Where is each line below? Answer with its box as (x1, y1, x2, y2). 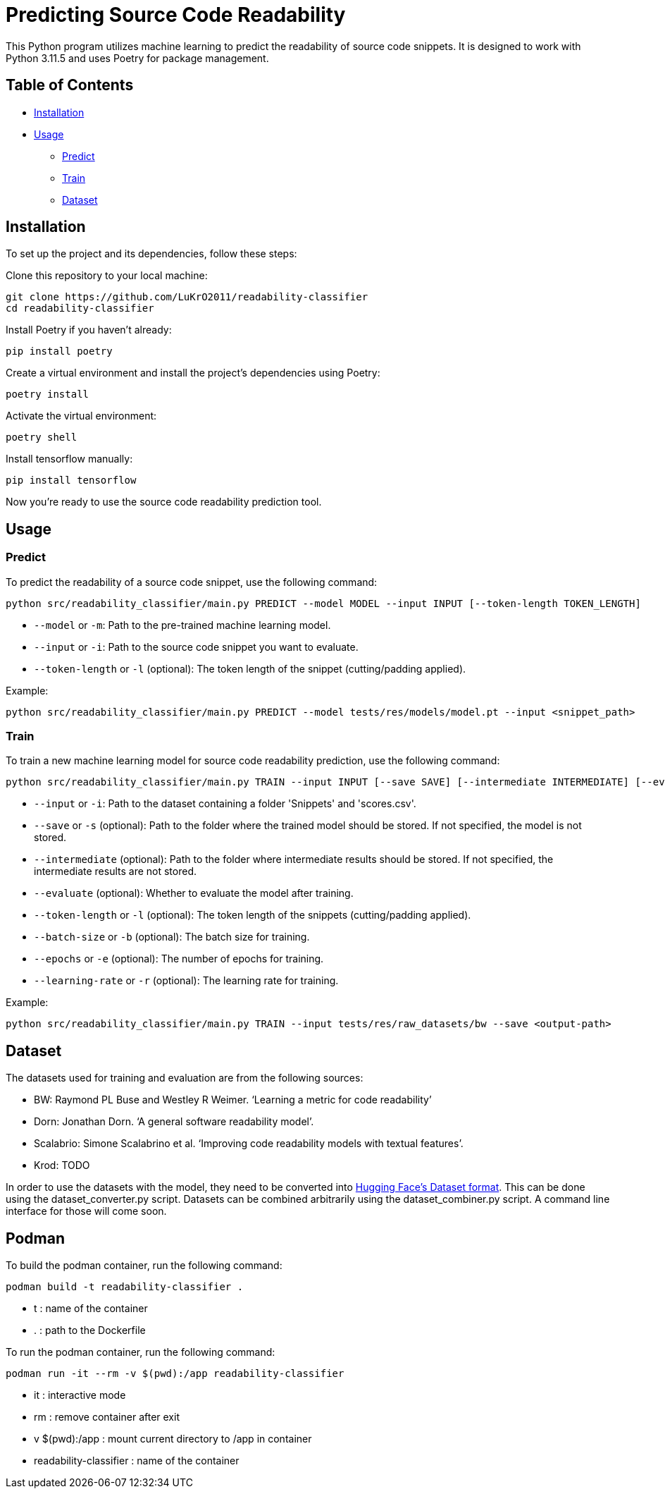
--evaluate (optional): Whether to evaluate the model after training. (34, 887, 354, 900)
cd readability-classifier (6, 302, 154, 314)
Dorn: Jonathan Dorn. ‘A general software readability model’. (34, 1115, 314, 1128)
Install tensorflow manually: (6, 453, 133, 465)
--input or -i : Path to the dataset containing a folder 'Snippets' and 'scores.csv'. (34, 797, 416, 810)
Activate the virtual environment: (6, 410, 157, 422)
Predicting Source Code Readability (6, 3, 346, 27)
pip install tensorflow (6, 474, 137, 486)
